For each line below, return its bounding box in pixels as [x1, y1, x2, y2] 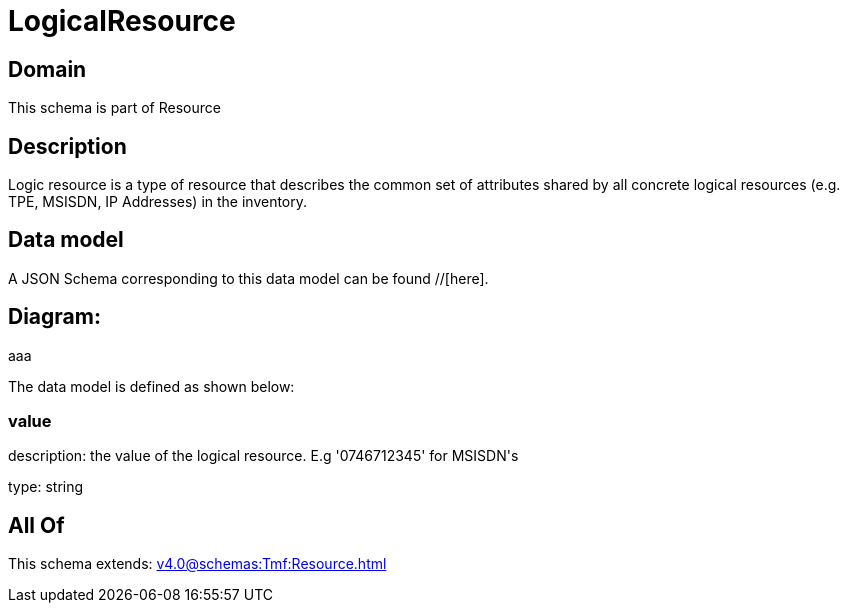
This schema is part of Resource [8, 99, 221, 117]
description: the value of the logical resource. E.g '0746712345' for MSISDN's [8, 447, 519, 465]
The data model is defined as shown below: [8, 377, 295, 395]
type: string [8, 478, 84, 496]
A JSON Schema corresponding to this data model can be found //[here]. [8, 269, 489, 287]
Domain [8, 56, 87, 82]
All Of [8, 512, 65, 538]
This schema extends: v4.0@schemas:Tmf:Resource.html [8, 555, 387, 573]
